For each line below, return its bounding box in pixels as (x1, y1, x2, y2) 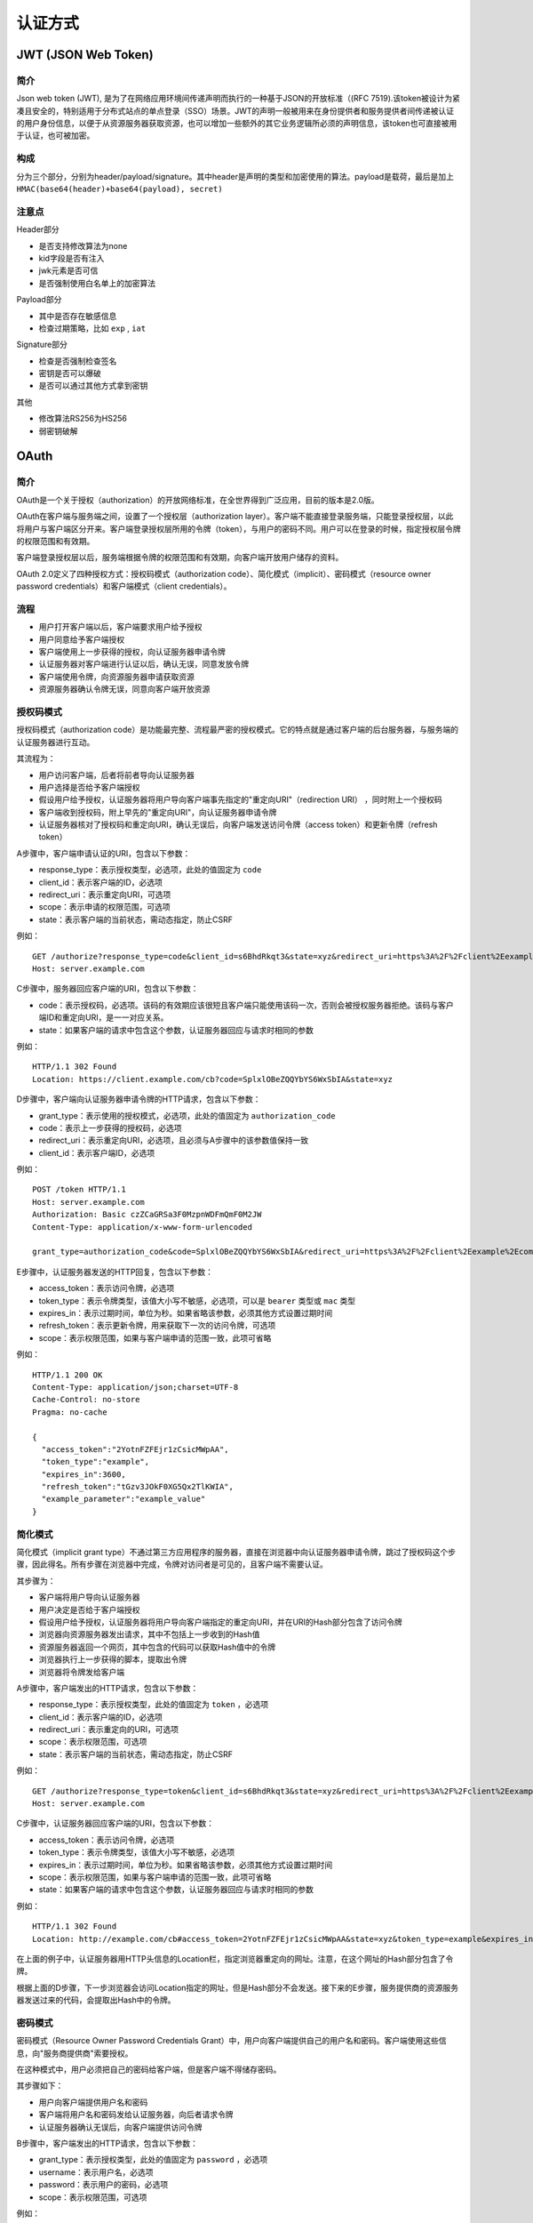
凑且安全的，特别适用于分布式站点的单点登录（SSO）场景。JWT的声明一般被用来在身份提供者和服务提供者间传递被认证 (16, 105, 455, 116)
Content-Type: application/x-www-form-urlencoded (32, 1222, 253, 1232)
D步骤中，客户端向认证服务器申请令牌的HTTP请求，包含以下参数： (16, 1094, 261, 1104)
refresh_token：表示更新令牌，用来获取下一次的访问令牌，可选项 (38, 1320, 276, 1331)
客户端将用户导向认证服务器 (38, 1592, 140, 1602)
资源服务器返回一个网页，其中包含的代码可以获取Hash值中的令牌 (38, 1641, 275, 1652)
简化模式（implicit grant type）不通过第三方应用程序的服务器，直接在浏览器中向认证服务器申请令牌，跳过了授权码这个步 (16, 1546, 457, 1557)
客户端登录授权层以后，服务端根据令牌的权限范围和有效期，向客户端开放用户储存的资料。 (16, 552, 344, 563)
